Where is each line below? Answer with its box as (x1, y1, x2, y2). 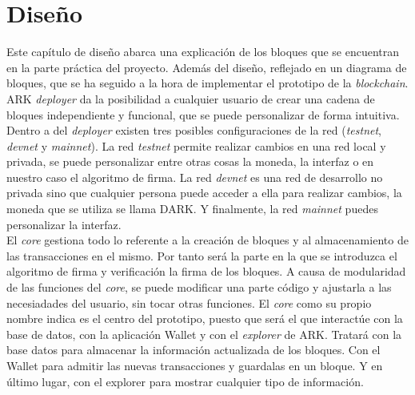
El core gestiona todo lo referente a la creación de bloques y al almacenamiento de (6, 232, 409, 248)
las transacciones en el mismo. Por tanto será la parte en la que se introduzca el (6, 247, 397, 264)
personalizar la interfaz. (6, 216, 122, 232)
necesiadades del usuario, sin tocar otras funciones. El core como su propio (6, 294, 372, 311)
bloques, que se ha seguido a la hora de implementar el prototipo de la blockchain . (6, 75, 409, 91)
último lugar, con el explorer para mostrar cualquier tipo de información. (6, 373, 364, 389)
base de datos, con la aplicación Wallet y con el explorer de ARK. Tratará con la (6, 325, 402, 342)
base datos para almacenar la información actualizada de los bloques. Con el (6, 341, 381, 358)
